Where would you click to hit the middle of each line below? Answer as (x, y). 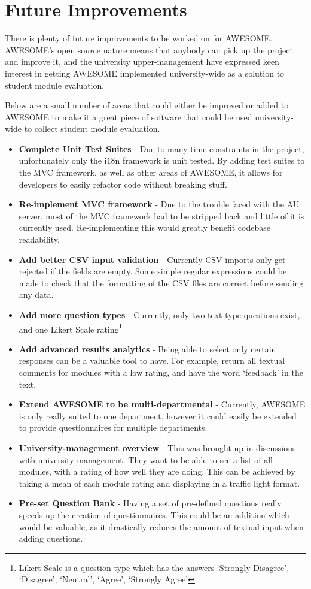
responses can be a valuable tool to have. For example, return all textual (152, 360)
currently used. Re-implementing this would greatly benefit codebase (144, 227)
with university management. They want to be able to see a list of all (146, 459)
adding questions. (51, 538)
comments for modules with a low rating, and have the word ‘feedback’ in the (161, 372)
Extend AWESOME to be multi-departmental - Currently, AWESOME (162, 404)
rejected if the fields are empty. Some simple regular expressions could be (153, 271)
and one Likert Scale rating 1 (71, 328)
